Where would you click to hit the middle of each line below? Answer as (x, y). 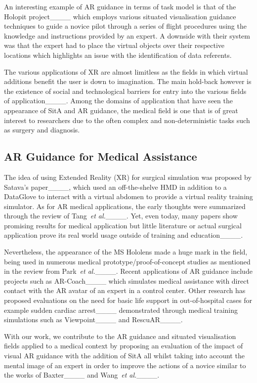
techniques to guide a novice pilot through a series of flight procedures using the (125, 26)
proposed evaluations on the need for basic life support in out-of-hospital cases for (128, 300)
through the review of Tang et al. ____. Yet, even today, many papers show (121, 216)
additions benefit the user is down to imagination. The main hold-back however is (128, 81)
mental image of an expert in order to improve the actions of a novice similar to (125, 365)
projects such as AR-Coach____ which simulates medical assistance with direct (127, 280)
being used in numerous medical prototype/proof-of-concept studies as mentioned (127, 261)
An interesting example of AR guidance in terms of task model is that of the (120, 6)
